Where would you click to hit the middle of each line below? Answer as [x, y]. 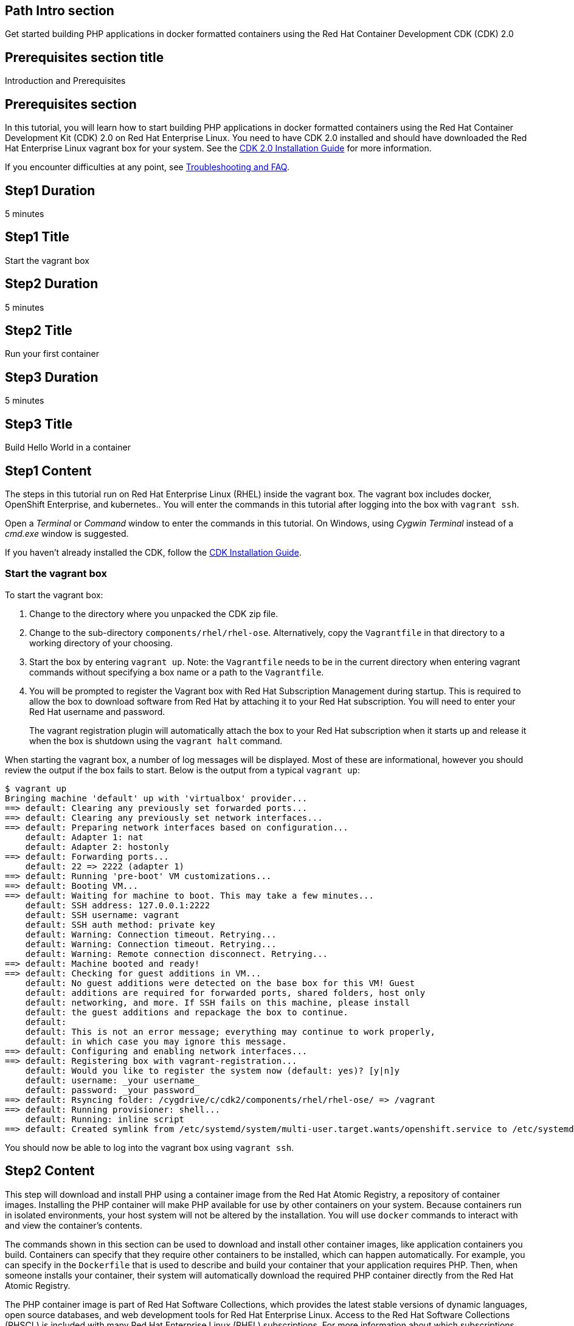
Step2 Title [39, 331]
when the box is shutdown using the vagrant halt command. [156, 741]
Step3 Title [39, 424]
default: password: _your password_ [112, 1090]
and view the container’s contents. [74, 1225]
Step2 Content [50, 1171]
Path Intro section [60, 11]
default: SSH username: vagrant [102, 915]
